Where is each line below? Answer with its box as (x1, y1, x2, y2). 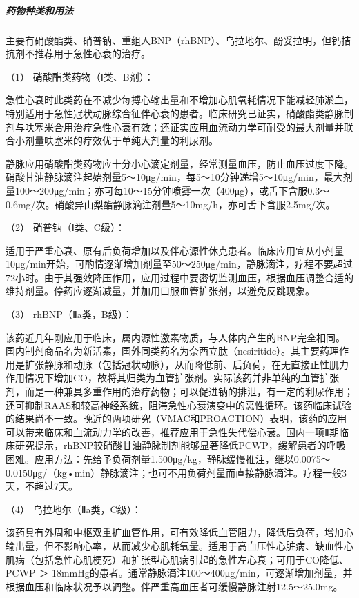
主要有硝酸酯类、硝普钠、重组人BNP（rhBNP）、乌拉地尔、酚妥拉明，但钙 (6, 32, 342, 47)
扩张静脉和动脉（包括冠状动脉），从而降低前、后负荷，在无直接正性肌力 (24, 357, 349, 371)
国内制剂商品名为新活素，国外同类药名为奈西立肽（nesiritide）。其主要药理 (6, 343, 340, 358)
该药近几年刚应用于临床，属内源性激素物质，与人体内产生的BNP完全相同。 (6, 330, 345, 344)
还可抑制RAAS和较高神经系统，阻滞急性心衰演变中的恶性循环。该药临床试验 (6, 397, 352, 412)
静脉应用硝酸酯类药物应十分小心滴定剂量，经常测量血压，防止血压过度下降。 (6, 156, 353, 170)
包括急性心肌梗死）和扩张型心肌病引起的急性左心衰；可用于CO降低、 (34, 552, 349, 566)
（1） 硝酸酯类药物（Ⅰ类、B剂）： (6, 69, 154, 83)
